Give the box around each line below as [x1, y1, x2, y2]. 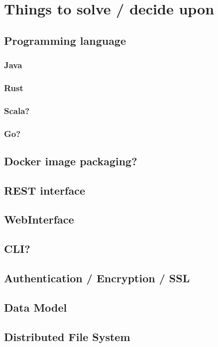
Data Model [4, 299, 67, 315]
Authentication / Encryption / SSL [4, 270, 190, 286]
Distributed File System [4, 329, 130, 344]
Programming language [4, 32, 126, 48]
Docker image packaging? [4, 153, 137, 168]
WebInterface [4, 212, 74, 227]
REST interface [4, 182, 86, 198]
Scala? [4, 104, 30, 116]
